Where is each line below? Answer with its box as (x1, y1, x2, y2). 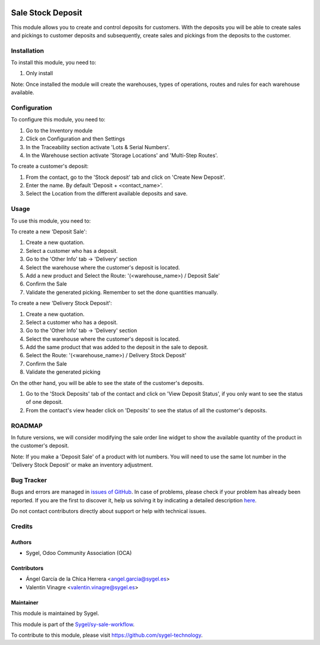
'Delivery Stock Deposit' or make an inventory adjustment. (11, 461, 153, 468)
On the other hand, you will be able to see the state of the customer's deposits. (11, 379, 204, 386)
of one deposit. (25, 399, 63, 406)
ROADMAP (11, 421, 43, 429)
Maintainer (11, 599, 39, 606)
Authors (11, 538, 32, 545)
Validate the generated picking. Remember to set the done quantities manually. (25, 288, 219, 296)
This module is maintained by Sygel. (11, 610, 100, 617)
